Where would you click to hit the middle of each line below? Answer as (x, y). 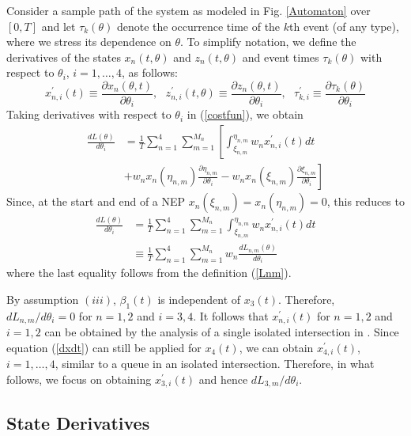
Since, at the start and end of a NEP (96, 201)
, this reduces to (366, 201)
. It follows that (231, 315)
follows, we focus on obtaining (79, 379)
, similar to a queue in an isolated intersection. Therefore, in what (215, 364)
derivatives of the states (64, 57)
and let (58, 26)
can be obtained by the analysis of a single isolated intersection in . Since (222, 332)
